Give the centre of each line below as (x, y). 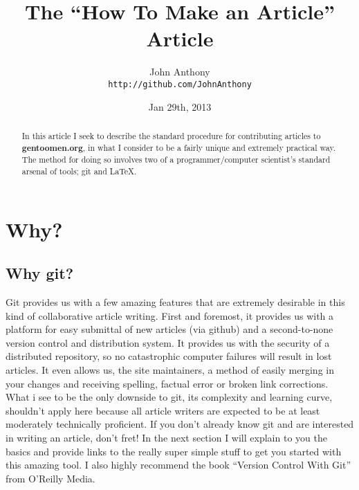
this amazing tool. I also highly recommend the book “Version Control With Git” (178, 465)
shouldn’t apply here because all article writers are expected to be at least (163, 410)
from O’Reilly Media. (50, 478)
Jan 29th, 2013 (180, 106)
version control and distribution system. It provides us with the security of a (168, 342)
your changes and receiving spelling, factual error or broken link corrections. (167, 383)
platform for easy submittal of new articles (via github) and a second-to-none (169, 329)
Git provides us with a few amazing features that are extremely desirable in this (175, 301)
